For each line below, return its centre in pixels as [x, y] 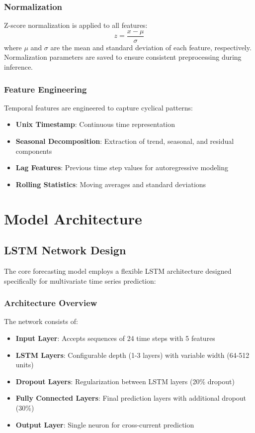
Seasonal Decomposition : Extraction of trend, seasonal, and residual [125, 141]
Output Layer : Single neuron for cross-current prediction [105, 424]
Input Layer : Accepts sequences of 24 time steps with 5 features [115, 338]
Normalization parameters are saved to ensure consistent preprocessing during [123, 57]
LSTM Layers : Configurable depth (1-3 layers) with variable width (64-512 [132, 355]
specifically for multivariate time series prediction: [80, 280]
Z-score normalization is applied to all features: [76, 25]
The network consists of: [41, 321]
